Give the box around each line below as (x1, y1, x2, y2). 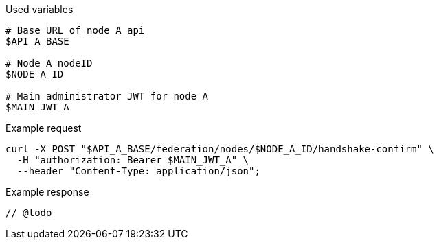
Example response (5, 186, 89, 198)
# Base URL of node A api (5, 25, 145, 36)
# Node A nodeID (5, 58, 93, 69)
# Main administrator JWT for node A (5, 91, 209, 102)
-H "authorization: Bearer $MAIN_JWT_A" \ (16, 154, 249, 165)
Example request (5, 122, 82, 134)
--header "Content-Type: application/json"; (16, 165, 260, 176)
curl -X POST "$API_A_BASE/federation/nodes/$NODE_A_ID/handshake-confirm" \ (5, 143, 434, 154)
